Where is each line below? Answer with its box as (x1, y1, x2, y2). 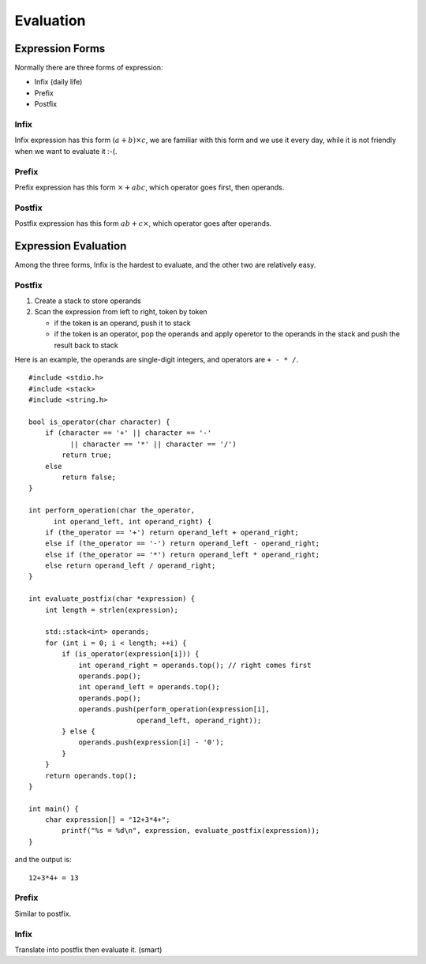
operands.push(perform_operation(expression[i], (78, 705, 270, 714)
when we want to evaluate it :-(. (14, 146, 118, 156)
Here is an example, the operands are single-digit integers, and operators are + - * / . (14, 355, 299, 365)
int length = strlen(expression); (44, 605, 179, 614)
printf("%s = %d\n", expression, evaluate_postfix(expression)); (62, 826, 320, 835)
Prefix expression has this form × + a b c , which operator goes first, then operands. (14, 182, 285, 192)
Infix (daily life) (34, 77, 83, 87)
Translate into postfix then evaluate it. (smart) (14, 944, 163, 955)
